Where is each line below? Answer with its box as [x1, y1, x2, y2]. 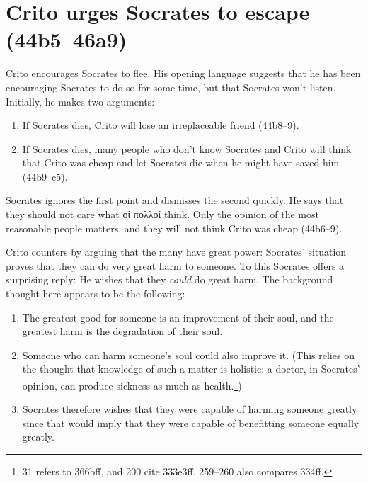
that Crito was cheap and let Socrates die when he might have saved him [22, 155, 340, 170]
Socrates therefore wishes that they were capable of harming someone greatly [22, 402, 357, 416]
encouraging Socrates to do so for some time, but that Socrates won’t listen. [6, 79, 336, 94]
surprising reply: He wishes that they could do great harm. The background [6, 272, 333, 287]
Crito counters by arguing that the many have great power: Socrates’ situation [6, 244, 347, 259]
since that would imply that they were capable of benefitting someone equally [22, 415, 360, 430]
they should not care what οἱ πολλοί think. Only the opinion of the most [6, 207, 319, 222]
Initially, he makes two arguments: [6, 93, 155, 108]
